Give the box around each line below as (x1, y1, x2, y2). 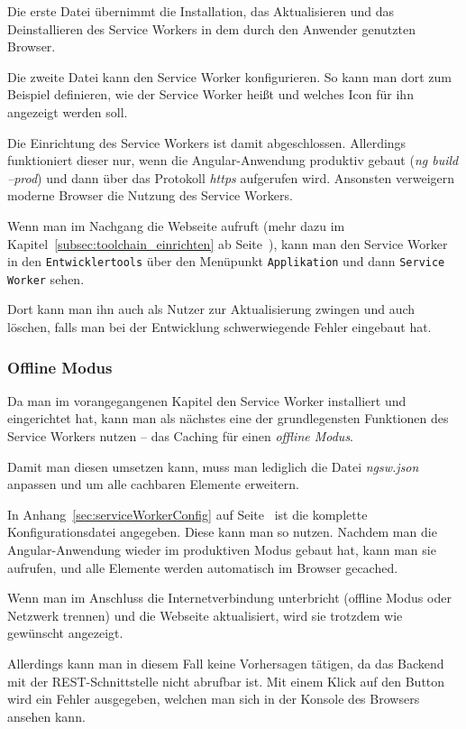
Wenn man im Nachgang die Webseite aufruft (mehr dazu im (7, 216, 345, 235)
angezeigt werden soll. (7, 102, 128, 121)
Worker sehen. (7, 269, 85, 288)
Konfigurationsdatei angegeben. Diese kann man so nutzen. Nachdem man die (7, 522, 437, 541)
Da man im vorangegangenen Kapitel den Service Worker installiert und (7, 391, 407, 410)
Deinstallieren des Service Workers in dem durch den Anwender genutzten (7, 19, 416, 38)
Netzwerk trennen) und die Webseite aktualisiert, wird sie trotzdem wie (7, 605, 403, 624)
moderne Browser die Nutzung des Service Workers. (7, 186, 293, 205)
